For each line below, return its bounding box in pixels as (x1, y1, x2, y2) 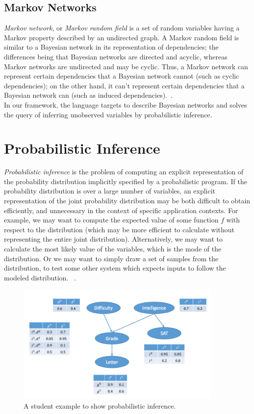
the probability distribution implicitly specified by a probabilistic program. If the (4, 176, 247, 186)
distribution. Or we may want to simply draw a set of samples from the (4, 253, 219, 263)
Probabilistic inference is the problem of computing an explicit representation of (4, 166, 244, 177)
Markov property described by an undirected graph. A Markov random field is (4, 32, 239, 42)
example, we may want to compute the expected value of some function (4, 215, 219, 225)
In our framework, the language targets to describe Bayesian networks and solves (4, 99, 247, 110)
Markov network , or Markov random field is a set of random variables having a (4, 23, 240, 33)
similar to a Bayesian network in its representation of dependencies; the (4, 42, 219, 52)
